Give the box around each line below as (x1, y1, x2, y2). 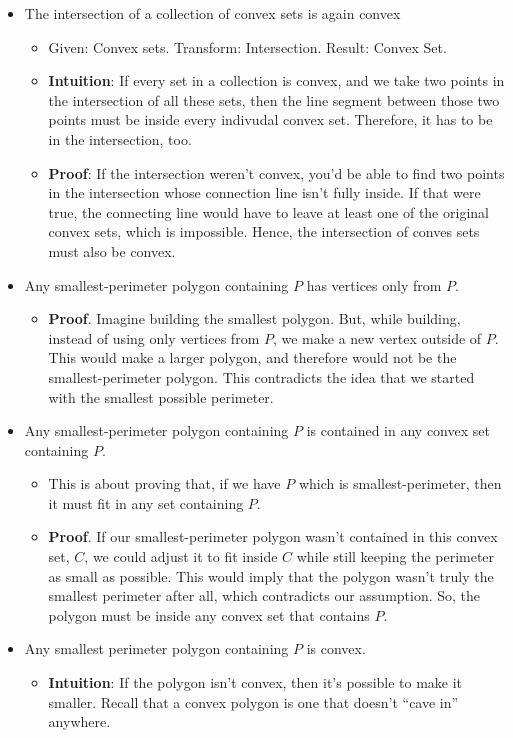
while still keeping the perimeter (296, 546, 495, 567)
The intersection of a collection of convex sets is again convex (24, 3, 401, 23)
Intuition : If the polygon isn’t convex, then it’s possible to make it (48, 672, 463, 693)
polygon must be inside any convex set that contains (48, 604, 370, 625)
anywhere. (48, 711, 111, 732)
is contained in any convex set (306, 420, 490, 441)
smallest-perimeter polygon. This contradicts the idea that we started (48, 366, 475, 387)
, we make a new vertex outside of (272, 327, 482, 348)
